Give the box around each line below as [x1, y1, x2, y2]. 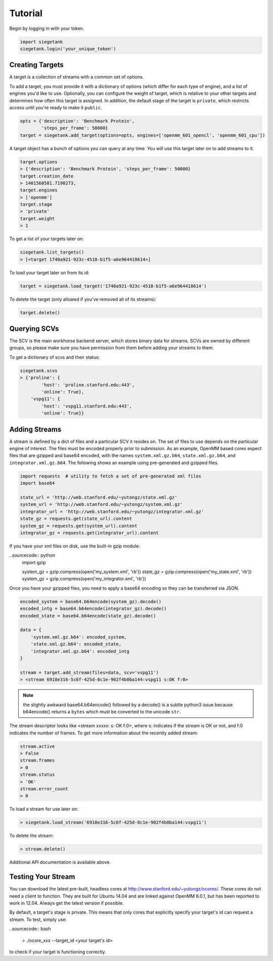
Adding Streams [9, 425, 62, 433]
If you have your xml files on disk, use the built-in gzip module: [9, 543, 140, 549]
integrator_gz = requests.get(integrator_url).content [20, 530, 159, 536]
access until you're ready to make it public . [9, 104, 102, 110]
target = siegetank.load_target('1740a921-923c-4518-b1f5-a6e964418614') [20, 283, 207, 289]
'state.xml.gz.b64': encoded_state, [30, 641, 121, 647]
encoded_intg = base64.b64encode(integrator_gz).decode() [20, 606, 167, 612]
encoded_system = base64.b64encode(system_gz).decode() [20, 599, 162, 604]
